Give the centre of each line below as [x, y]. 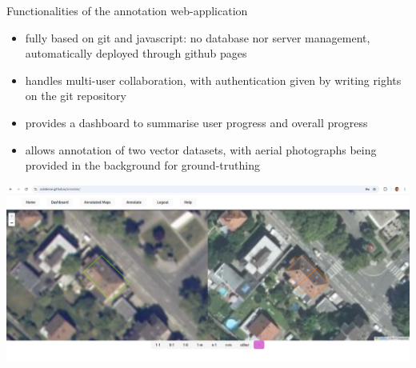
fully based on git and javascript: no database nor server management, [198, 37]
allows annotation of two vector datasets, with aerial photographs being [201, 149]
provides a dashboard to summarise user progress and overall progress [196, 122]
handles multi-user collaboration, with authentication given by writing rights [213, 80]
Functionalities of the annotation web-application [127, 10]
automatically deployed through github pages [136, 53]
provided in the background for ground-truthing [142, 165]
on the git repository [76, 96]
